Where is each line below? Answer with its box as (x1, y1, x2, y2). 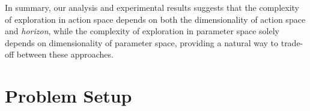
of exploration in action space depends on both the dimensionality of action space (5, 13, 306, 25)
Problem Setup (5, 83, 132, 108)
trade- (281, 36, 303, 49)
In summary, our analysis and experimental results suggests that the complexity (5, 1, 299, 13)
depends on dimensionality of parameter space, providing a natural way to (5, 36, 279, 49)
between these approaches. (16, 48, 114, 61)
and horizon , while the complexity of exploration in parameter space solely (5, 25, 279, 37)
